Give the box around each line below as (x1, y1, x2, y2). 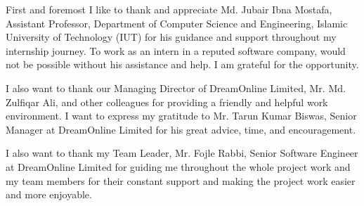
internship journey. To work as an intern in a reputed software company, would (6, 43, 346, 58)
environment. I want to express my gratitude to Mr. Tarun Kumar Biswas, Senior (6, 108, 357, 123)
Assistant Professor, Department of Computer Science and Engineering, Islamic (6, 15, 348, 30)
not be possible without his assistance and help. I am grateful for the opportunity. (6, 57, 359, 72)
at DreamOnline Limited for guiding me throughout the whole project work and (6, 159, 351, 174)
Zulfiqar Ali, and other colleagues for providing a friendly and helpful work (6, 94, 328, 109)
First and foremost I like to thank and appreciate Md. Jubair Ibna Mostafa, (6, 2, 332, 16)
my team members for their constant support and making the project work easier (6, 173, 356, 188)
